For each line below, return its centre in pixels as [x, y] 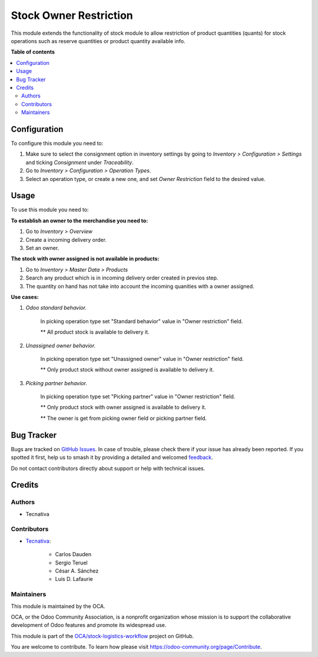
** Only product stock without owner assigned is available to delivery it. [127, 370]
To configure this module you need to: [57, 143]
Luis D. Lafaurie [74, 579]
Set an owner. [42, 248]
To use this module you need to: [50, 210]
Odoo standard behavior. [56, 308]
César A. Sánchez [77, 571]
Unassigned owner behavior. [61, 346]
